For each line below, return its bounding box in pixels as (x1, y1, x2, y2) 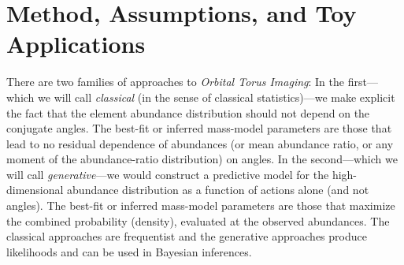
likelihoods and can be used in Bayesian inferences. (6, 243, 252, 259)
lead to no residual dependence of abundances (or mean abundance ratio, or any (6, 135, 394, 151)
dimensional (6, 181, 64, 198)
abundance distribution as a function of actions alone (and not (67, 181, 369, 198)
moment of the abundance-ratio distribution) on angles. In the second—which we (6, 151, 398, 167)
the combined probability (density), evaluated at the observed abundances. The (6, 212, 390, 229)
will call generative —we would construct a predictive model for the (6, 166, 329, 182)
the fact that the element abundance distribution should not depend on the (6, 104, 370, 121)
